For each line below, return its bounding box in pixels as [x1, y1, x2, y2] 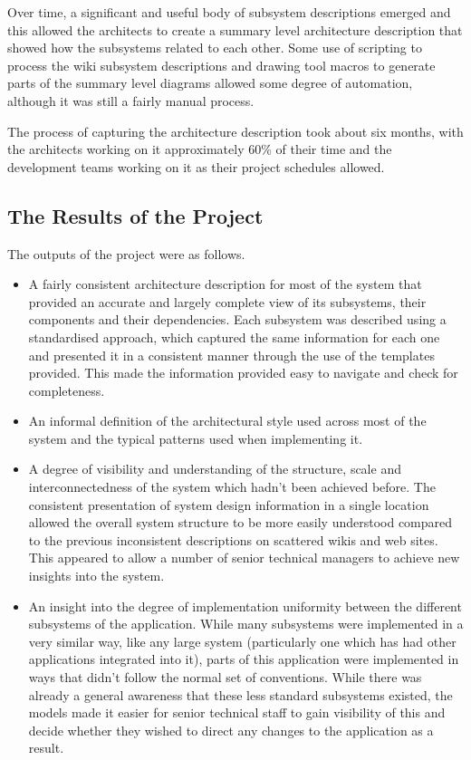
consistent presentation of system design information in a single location [28, 495, 429, 514]
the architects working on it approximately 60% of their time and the [7, 139, 392, 159]
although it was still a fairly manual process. [7, 91, 255, 110]
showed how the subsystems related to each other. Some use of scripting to [7, 38, 422, 57]
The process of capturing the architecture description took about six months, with [7, 121, 464, 140]
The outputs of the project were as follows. [7, 244, 245, 263]
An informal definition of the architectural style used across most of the [28, 411, 427, 430]
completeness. [28, 380, 105, 399]
